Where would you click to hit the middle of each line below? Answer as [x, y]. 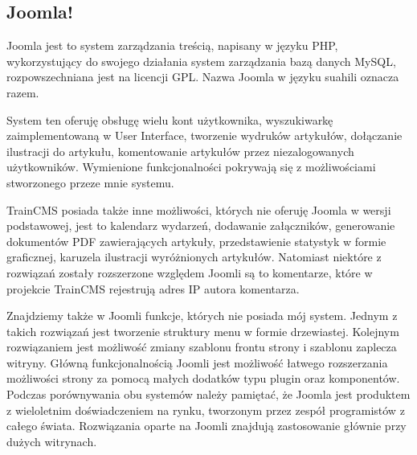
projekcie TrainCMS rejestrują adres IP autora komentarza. [153, 288]
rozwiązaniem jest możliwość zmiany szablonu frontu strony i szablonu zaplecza [202, 347]
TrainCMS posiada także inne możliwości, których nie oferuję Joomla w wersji [199, 209]
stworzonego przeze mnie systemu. [90, 182]
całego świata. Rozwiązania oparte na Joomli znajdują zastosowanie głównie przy [206, 426]
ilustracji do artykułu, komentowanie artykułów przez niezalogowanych [180, 151]
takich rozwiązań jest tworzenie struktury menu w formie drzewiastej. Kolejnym [203, 331]
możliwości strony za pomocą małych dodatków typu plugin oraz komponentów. [203, 378]
